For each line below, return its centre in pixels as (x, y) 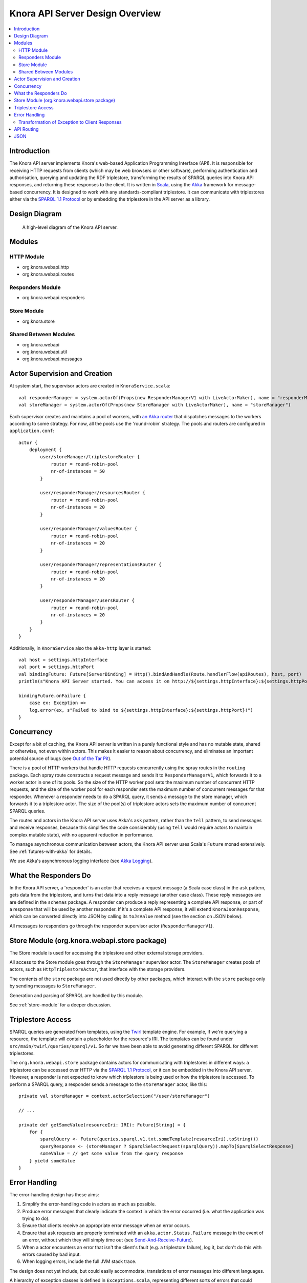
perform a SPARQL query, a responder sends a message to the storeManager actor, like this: (108, 1084)
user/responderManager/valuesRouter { (89, 529)
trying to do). (36, 1218)
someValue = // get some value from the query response (112, 1154)
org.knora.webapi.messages (52, 359)
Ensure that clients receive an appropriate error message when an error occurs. (106, 1226)
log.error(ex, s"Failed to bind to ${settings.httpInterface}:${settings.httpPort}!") (141, 710)
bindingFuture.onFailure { (52, 696)
